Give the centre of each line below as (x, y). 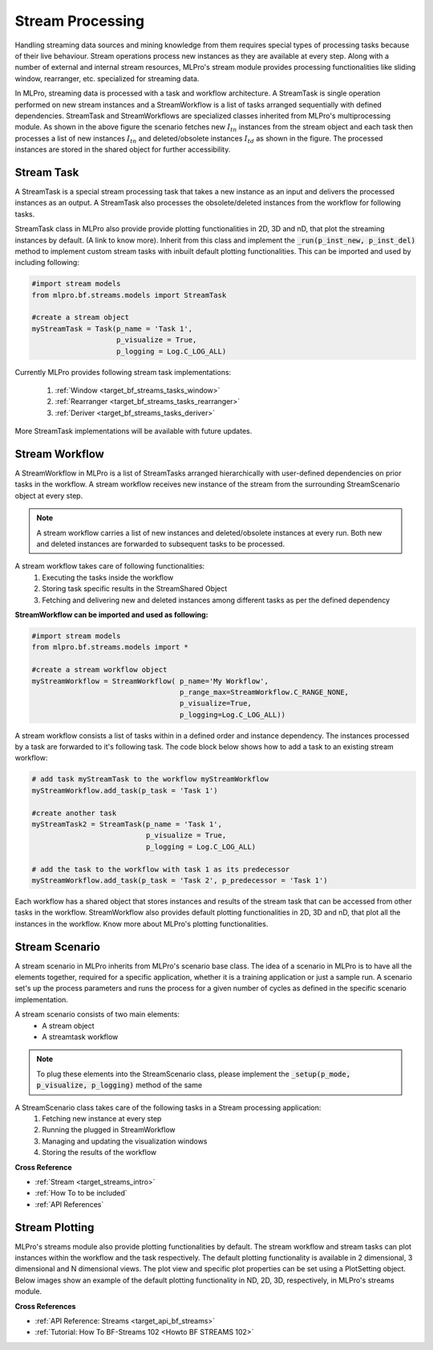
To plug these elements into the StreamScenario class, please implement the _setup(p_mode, (194, 1074)
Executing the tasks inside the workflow (108, 577)
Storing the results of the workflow (99, 1152)
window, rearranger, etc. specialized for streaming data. (107, 78)
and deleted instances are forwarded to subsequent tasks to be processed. (160, 544)
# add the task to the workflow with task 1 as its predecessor (161, 869)
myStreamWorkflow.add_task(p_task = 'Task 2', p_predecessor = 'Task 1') (180, 880)
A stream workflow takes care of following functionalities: (110, 566)
